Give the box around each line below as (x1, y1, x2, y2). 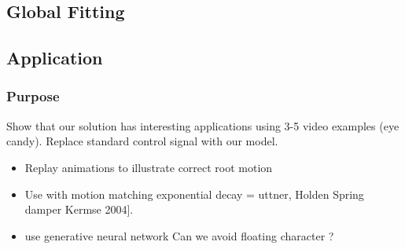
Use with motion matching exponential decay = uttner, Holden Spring (24, 185, 364, 202)
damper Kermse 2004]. (24, 201, 134, 218)
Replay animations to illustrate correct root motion (24, 159, 273, 175)
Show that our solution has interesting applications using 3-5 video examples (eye (6, 117, 399, 134)
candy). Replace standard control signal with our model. (6, 133, 278, 149)
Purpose (6, 86, 60, 106)
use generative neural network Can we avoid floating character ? (24, 227, 334, 244)
